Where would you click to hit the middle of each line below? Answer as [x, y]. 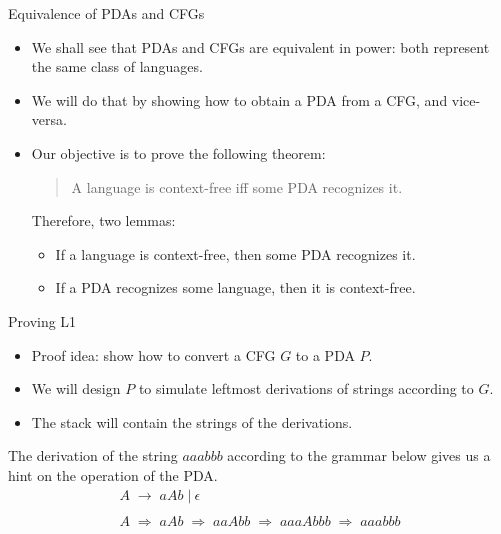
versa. [49, 119]
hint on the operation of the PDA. [113, 474]
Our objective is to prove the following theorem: [178, 152]
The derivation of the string [93, 455]
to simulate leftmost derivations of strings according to [306, 388]
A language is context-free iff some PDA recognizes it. [237, 186]
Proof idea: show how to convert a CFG [153, 354]
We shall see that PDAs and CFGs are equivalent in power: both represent [260, 46]
